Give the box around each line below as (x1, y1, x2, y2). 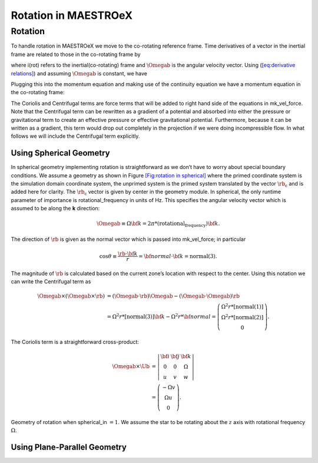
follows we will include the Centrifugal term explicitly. (11, 133, 140, 140)
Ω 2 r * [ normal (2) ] (221, 313, 264, 320)
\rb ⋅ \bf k (118, 250, 138, 257)
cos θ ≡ (99, 253, 117, 259)
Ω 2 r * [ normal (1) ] (221, 302, 264, 310)
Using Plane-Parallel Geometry (11, 442, 127, 452)
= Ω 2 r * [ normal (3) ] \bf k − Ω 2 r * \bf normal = (107, 312, 216, 320)
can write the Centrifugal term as (11, 278, 91, 285)
